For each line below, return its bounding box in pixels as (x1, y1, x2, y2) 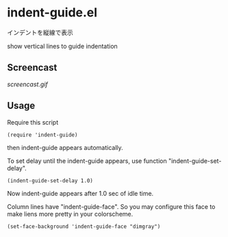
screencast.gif (7, 80, 48, 88)
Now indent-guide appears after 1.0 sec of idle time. (7, 189, 154, 197)
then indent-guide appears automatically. (7, 143, 123, 151)
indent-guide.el (7, 5, 98, 21)
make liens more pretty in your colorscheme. (7, 210, 134, 218)
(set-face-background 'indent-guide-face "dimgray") (7, 223, 161, 230)
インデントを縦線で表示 (7, 28, 73, 36)
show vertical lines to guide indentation (7, 42, 118, 50)
